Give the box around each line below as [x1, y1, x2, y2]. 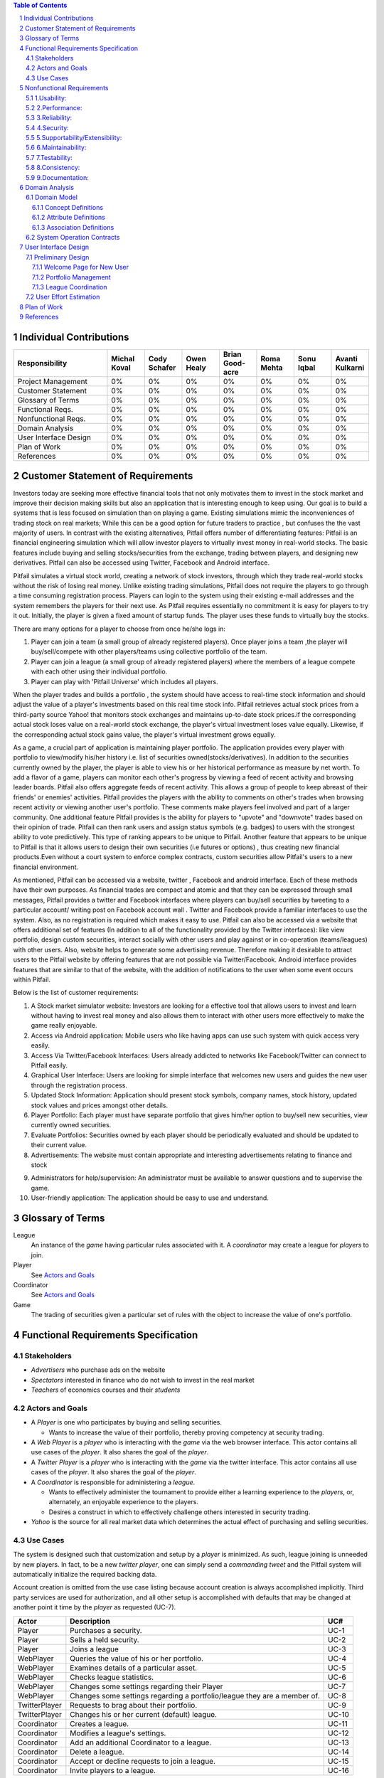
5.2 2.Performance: [26, 103, 82, 112]
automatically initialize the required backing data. [13, 1570, 157, 1579]
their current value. [31, 1141, 87, 1149]
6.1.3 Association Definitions [32, 223, 114, 231]
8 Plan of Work [19, 302, 63, 311]
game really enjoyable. [31, 1021, 97, 1030]
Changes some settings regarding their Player [70, 1681, 223, 1691]
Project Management [17, 377, 88, 387]
